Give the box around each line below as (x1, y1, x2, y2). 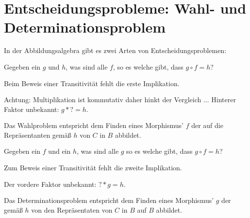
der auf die (191, 120, 223, 130)
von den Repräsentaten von (31, 204, 113, 215)
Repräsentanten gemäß (4, 129, 71, 140)
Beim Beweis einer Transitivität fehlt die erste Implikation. (4, 78, 180, 88)
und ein (48, 146, 71, 156)
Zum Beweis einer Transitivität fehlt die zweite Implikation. (4, 163, 182, 173)
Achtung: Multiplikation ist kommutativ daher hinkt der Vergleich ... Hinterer (4, 94, 236, 105)
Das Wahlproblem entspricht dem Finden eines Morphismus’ (4, 120, 183, 130)
